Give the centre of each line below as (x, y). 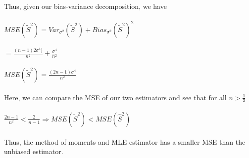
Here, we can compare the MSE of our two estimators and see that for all (115, 97)
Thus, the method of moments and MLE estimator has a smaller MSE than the (125, 141)
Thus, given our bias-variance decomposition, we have (85, 6)
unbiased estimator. (34, 151)
